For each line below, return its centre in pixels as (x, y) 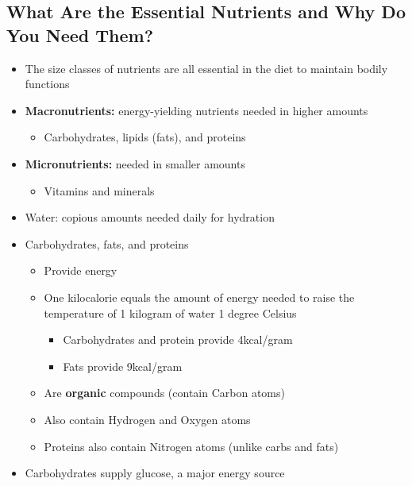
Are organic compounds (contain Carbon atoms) (164, 393)
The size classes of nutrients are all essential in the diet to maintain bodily (206, 68)
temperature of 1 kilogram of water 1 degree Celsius (170, 312)
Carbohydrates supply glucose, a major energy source (155, 473)
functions (47, 84)
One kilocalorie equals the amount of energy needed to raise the (199, 297)
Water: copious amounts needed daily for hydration (150, 217)
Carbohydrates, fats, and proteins (107, 243)
